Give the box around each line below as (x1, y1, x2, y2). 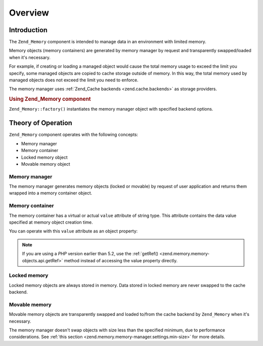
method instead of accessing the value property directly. (64, 257, 178, 263)
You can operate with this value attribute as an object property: (9, 228, 138, 234)
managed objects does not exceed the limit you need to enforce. (9, 77, 139, 83)
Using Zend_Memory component (9, 96, 91, 102)
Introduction (9, 26, 48, 34)
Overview (9, 7, 49, 18)
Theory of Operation (9, 119, 73, 127)
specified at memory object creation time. (9, 219, 93, 225)
